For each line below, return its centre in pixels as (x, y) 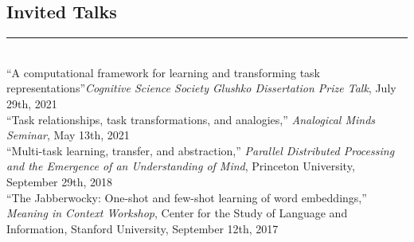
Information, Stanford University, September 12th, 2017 (143, 228)
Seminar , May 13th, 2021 (68, 135)
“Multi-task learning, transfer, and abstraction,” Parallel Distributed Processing (201, 150)
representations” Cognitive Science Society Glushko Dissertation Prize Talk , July (201, 88)
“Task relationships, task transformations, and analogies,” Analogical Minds (191, 119)
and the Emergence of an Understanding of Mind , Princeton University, (181, 166)
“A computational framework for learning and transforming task (163, 72)
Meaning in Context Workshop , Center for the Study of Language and (177, 213)
